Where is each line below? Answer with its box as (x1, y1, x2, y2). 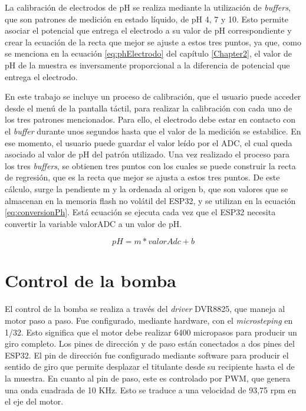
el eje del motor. (5, 395, 64, 407)
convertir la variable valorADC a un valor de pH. (5, 217, 182, 229)
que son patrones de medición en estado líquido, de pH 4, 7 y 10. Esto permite (5, 12, 288, 25)
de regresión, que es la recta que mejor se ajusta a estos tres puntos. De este (5, 171, 280, 183)
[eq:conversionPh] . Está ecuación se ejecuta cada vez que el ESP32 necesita (5, 206, 276, 218)
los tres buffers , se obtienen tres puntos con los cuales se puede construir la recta (5, 159, 296, 172)
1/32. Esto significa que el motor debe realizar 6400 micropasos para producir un (5, 325, 297, 338)
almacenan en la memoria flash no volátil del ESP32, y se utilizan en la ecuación (5, 194, 296, 206)
